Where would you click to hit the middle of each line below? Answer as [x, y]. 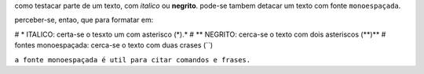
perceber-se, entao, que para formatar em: [84, 20]
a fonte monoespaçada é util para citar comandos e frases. [133, 60]
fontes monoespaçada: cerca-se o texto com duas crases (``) [114, 45]
